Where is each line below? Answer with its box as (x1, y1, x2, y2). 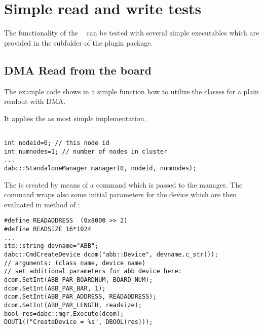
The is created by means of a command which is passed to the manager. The (4, 179, 243, 190)
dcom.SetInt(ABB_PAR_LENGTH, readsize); (4, 301, 142, 309)
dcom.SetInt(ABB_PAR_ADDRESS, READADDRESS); (4, 293, 157, 301)
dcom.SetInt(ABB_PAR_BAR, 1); (4, 284, 106, 292)
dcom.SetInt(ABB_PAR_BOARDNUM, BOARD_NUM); (4, 276, 153, 283)
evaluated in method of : (4, 199, 80, 209)
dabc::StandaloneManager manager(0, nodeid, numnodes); (4, 164, 197, 172)
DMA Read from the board (4, 62, 152, 78)
